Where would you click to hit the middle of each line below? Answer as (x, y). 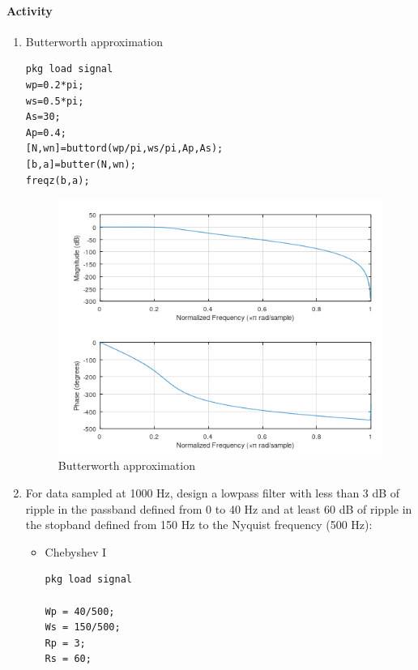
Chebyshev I (76, 551)
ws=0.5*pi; (55, 101)
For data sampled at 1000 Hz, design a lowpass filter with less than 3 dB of (213, 492)
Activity (30, 10)
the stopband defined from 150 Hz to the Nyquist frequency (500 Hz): (199, 525)
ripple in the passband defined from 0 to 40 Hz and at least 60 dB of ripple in (219, 508)
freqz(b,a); (58, 180)
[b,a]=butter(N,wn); (81, 164)
